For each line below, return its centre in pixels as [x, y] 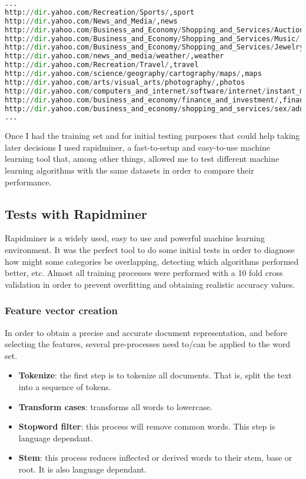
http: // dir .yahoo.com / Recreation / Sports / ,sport [100, 12]
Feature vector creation [61, 310]
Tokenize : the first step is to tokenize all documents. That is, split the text [155, 375]
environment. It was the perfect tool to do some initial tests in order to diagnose [150, 250]
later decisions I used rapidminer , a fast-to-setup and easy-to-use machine [137, 147]
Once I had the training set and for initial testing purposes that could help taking [152, 136]
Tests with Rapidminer [76, 213]
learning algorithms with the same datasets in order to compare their [129, 170]
